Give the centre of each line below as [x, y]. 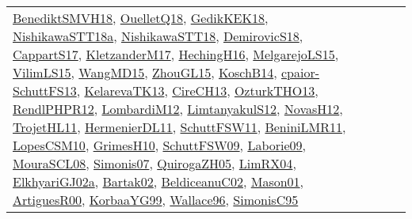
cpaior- [300, 72]
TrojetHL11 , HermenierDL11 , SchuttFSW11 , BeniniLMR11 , [179, 127]
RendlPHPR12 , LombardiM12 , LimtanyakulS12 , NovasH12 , [178, 109]
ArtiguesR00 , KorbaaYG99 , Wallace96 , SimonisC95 [156, 200]
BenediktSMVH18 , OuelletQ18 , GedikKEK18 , [141, 18]
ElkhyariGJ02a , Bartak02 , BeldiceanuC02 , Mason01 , [158, 181]
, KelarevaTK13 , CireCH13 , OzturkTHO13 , [197, 91]
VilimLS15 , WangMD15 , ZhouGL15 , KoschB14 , [145, 72]
